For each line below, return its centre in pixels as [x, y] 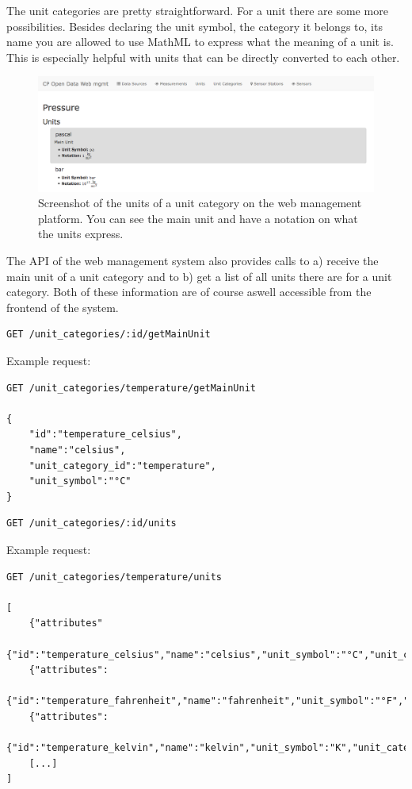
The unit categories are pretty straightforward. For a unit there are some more [197, 10]
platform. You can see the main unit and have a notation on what [198, 218]
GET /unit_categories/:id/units [92, 523]
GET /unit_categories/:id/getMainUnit [109, 335]
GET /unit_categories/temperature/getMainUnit [131, 388]
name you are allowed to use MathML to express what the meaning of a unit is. [200, 42]
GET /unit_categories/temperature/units [114, 577]
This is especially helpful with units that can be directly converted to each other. [203, 57]
